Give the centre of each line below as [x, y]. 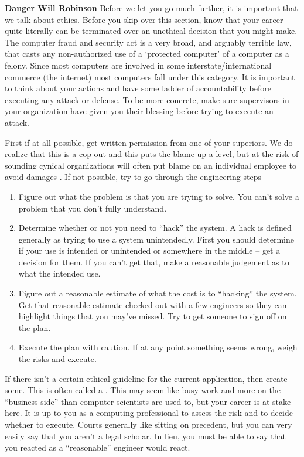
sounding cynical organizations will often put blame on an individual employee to [151, 165]
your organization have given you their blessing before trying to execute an [139, 111]
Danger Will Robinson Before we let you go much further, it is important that [151, 8]
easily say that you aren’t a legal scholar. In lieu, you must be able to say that [145, 436]
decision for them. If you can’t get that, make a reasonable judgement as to [154, 262]
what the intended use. [59, 273]
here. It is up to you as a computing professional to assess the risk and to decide [149, 413]
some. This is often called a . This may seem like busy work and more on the [143, 390]
